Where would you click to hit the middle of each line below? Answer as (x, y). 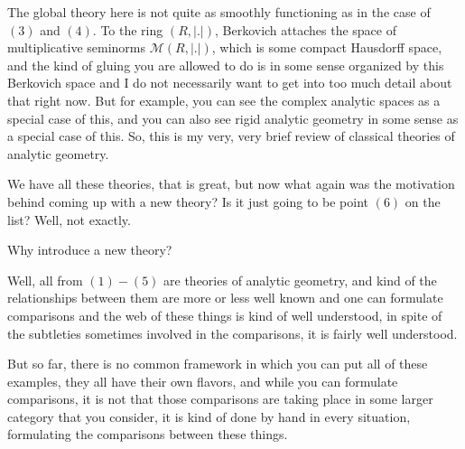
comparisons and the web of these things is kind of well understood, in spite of (225, 315)
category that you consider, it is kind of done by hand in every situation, (209, 416)
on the (423, 201)
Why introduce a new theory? (90, 250)
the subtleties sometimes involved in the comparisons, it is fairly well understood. (232, 333)
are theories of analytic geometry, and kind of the (300, 280)
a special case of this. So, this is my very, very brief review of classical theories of (231, 136)
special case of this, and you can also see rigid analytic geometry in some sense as (233, 118)
